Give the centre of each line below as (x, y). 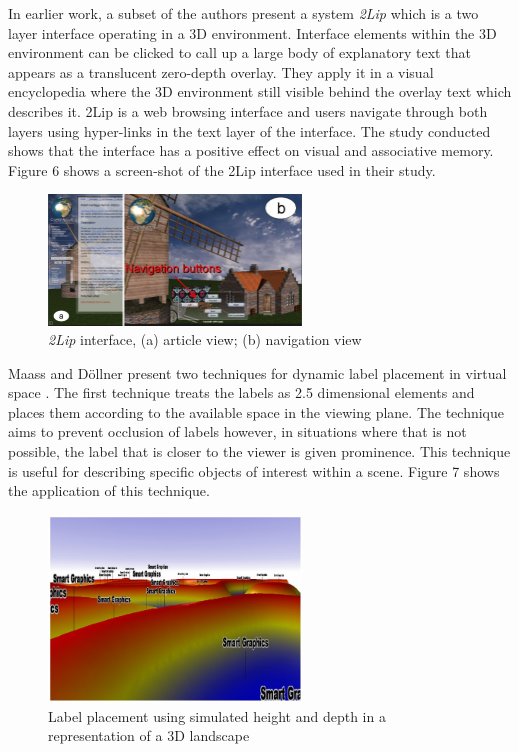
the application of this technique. (109, 490)
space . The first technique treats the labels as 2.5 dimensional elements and (241, 392)
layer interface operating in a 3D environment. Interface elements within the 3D (252, 32)
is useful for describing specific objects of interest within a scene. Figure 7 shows (254, 470)
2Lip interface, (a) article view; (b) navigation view (205, 339)
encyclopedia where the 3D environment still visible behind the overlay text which (260, 91)
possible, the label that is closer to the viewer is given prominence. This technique (259, 451)
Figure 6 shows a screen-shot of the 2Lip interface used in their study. (222, 169)
